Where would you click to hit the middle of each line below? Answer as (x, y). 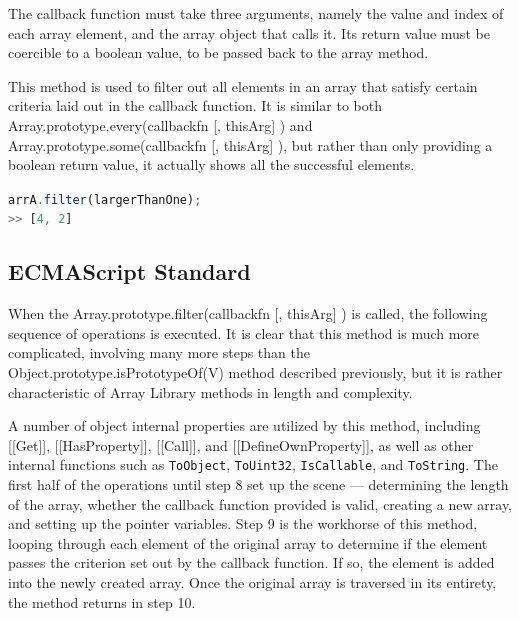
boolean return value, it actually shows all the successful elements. (211, 164)
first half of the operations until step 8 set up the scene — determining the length (258, 484)
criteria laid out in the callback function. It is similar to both (195, 105)
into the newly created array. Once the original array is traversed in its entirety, (252, 582)
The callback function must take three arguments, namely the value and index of (256, 13)
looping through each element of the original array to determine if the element (248, 542)
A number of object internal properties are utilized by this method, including (244, 425)
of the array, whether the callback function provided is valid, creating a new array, (260, 503)
